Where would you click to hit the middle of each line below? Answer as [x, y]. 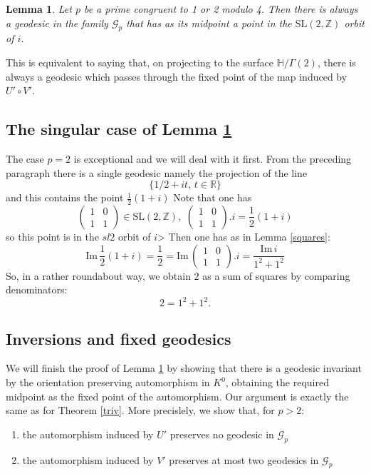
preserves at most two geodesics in [244, 459]
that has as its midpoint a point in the [209, 22]
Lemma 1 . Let [39, 9]
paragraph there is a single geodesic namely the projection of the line [157, 172]
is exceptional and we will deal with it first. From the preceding [213, 158]
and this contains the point [65, 197]
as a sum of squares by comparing [276, 275]
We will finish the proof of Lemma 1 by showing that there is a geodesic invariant [184, 368]
